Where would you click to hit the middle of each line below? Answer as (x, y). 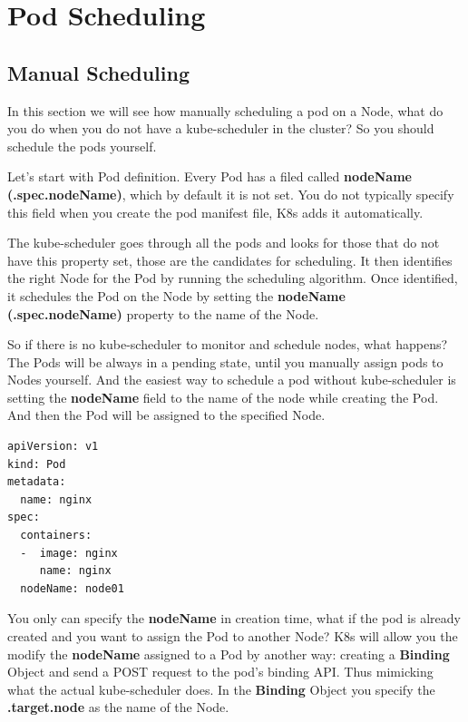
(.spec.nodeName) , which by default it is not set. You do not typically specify (231, 194)
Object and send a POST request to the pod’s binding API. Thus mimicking (220, 672)
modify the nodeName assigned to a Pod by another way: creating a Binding (229, 654)
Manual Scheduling (99, 72)
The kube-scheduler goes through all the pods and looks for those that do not (224, 243)
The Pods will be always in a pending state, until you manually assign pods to (225, 361)
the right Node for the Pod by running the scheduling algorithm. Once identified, (233, 278)
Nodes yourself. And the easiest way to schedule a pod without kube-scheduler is (232, 380)
